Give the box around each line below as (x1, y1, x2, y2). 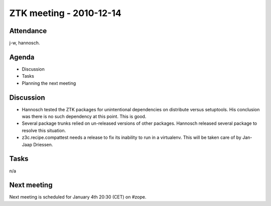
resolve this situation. (22, 127, 66, 133)
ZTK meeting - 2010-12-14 (9, 8, 121, 19)
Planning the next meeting (22, 80, 76, 86)
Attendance (9, 27, 47, 35)
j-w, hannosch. (9, 40, 40, 46)
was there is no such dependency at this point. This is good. (22, 113, 147, 120)
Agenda (9, 53, 35, 61)
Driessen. (33, 141, 53, 147)
